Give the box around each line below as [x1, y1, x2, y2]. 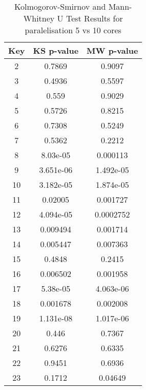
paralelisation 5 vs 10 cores [25, 24, 121, 36]
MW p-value [87, 45, 138, 56]
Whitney [23, 12, 55, 24]
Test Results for [66, 12, 123, 24]
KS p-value [33, 45, 79, 56]
